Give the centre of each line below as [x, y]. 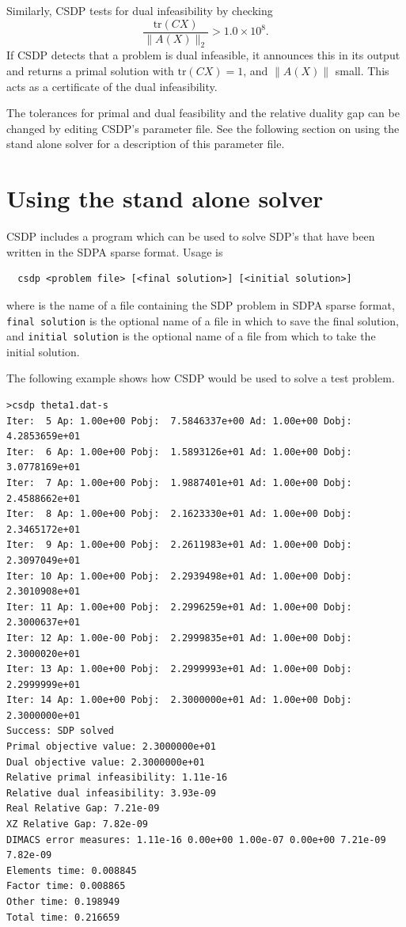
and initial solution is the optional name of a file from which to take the [191, 336]
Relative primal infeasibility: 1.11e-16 [117, 778]
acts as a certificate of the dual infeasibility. [112, 86]
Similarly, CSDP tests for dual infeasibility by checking [140, 10]
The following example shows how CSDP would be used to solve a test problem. [201, 378]
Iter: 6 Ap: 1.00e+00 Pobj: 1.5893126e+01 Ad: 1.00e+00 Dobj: [179, 452]
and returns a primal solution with [90, 71]
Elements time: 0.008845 [72, 870]
